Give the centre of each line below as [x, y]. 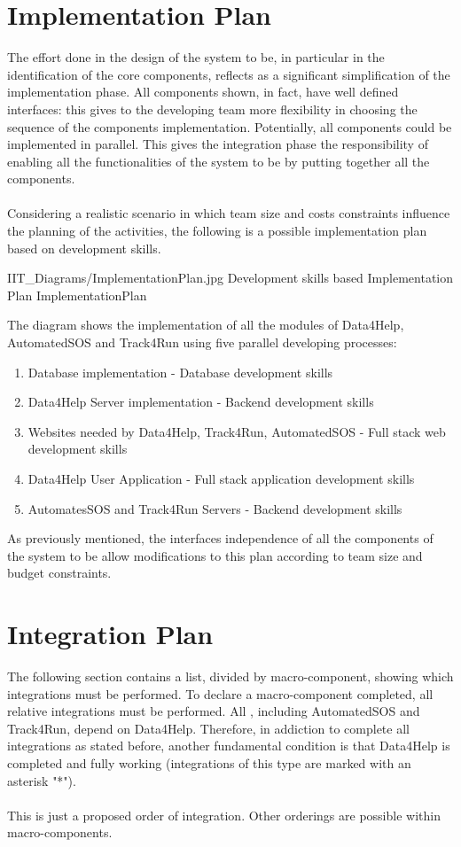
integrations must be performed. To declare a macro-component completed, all [220, 693]
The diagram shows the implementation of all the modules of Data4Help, [206, 325]
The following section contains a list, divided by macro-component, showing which [230, 676]
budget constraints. [59, 573]
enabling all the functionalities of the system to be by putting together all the [219, 161]
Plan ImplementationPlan [77, 295]
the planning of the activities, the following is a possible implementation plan [217, 231]
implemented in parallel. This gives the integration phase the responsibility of [218, 144]
